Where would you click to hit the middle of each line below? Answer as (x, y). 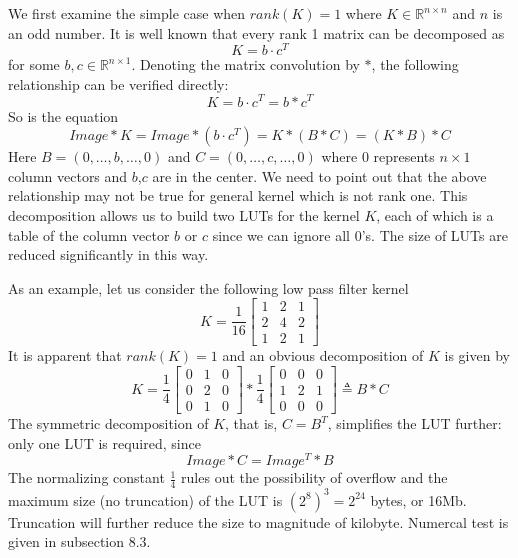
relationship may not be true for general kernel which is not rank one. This (238, 195)
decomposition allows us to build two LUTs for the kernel (184, 214)
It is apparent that (65, 355)
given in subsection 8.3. (79, 541)
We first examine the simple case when (127, 13)
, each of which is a (435, 214)
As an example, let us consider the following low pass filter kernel (208, 287)
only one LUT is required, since (104, 442)
